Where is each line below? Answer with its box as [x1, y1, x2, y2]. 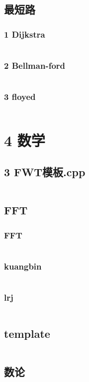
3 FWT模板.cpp [4, 164, 86, 180]
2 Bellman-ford [4, 59, 66, 71]
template [4, 325, 50, 341]
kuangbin [4, 260, 42, 272]
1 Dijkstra [4, 28, 45, 40]
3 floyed [4, 90, 36, 103]
